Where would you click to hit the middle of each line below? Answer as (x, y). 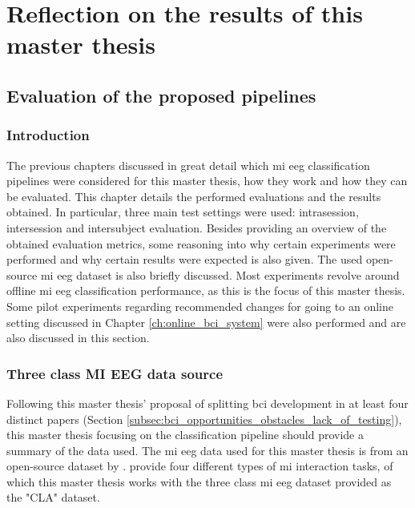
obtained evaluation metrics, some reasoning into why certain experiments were (201, 243)
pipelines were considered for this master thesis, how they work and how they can (207, 181)
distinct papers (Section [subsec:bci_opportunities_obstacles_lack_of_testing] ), (204, 419)
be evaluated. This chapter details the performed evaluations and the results (194, 196)
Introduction (48, 135)
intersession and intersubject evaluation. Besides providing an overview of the (197, 227)
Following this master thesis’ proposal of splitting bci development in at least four (207, 403)
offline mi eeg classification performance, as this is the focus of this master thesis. (206, 290)
